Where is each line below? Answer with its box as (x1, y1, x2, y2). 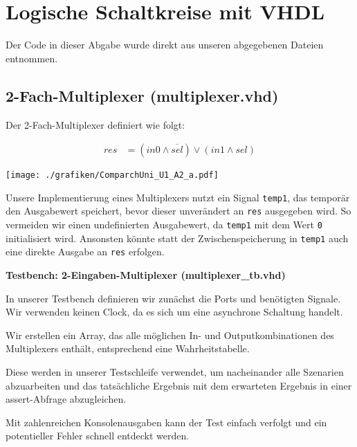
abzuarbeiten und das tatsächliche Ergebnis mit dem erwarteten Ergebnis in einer (6, 378, 352, 392)
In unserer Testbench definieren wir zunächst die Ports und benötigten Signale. (6, 291, 341, 305)
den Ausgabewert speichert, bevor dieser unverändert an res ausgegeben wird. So (6, 203, 351, 218)
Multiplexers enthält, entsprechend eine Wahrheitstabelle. (6, 341, 250, 356)
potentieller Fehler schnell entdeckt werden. (6, 428, 190, 443)
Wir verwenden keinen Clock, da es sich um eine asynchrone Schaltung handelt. (6, 304, 343, 319)
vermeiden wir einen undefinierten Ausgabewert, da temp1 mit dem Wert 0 (6, 217, 322, 232)
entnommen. (6, 51, 58, 65)
